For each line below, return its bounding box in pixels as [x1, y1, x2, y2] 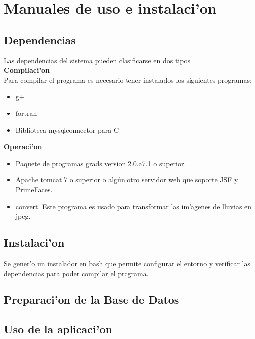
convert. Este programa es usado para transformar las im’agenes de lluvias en [15, 201, 252, 211]
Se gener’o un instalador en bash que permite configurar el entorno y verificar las [4, 258, 251, 268]
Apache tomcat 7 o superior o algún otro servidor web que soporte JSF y [15, 174, 238, 185]
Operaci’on [4, 141, 42, 152]
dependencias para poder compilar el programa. [4, 268, 149, 278]
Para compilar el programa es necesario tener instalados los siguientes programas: [4, 74, 252, 85]
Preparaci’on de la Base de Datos [4, 292, 179, 307]
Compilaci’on [4, 65, 50, 75]
